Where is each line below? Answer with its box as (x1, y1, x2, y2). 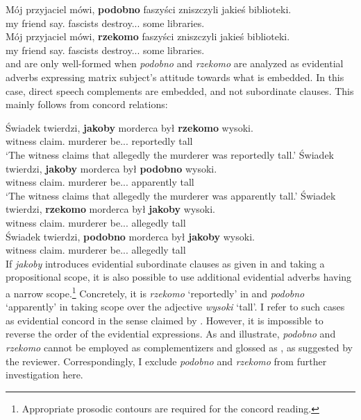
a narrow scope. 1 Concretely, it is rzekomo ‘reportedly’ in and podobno (6, 283, 305, 300)
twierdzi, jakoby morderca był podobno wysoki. (6, 161, 217, 175)
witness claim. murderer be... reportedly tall (6, 134, 193, 148)
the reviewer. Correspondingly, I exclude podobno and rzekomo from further (6, 353, 327, 368)
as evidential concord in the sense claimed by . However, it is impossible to (6, 313, 324, 327)
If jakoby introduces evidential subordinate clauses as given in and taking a (6, 256, 325, 270)
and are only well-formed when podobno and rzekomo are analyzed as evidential (6, 56, 344, 71)
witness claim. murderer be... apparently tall (6, 175, 194, 189)
